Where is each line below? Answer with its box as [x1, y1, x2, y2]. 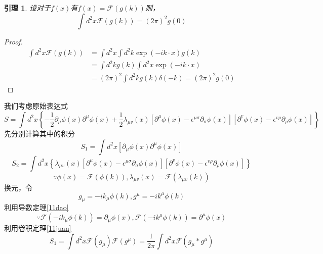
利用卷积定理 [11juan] [4, 223, 71, 233]
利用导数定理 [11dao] [4, 202, 69, 213]
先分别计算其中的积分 [4, 128, 75, 138]
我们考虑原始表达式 [4, 100, 68, 111]
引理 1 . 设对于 [4, 3, 51, 13]
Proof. [4, 36, 23, 46]
